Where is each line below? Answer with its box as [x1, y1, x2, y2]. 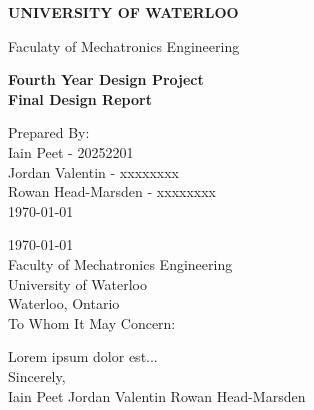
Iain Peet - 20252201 [8, 141, 134, 162]
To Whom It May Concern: [8, 312, 176, 333]
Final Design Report [8, 88, 152, 109]
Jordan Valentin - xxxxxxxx [8, 161, 179, 182]
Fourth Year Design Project [8, 69, 204, 90]
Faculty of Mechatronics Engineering [8, 253, 233, 274]
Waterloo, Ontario [8, 293, 120, 314]
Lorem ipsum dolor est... [8, 346, 158, 367]
